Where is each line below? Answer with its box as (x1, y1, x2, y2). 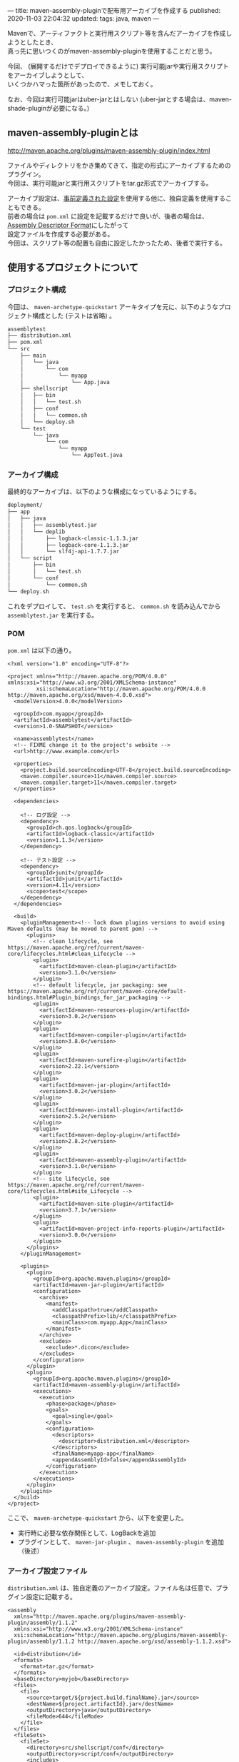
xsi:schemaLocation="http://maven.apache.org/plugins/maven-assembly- (14, 1632, 228, 1639)
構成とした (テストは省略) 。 (31, 311, 116, 320)
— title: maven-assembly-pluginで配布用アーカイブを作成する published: (7, 6, 221, 14)
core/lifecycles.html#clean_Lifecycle (7, 950, 123, 957)
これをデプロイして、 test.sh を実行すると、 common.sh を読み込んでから (7, 602, 221, 610)
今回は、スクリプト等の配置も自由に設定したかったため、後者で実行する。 (7, 238, 226, 247)
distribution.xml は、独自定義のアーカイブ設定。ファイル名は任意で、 (7, 1584, 216, 1592)
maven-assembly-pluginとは (7, 127, 138, 139)
